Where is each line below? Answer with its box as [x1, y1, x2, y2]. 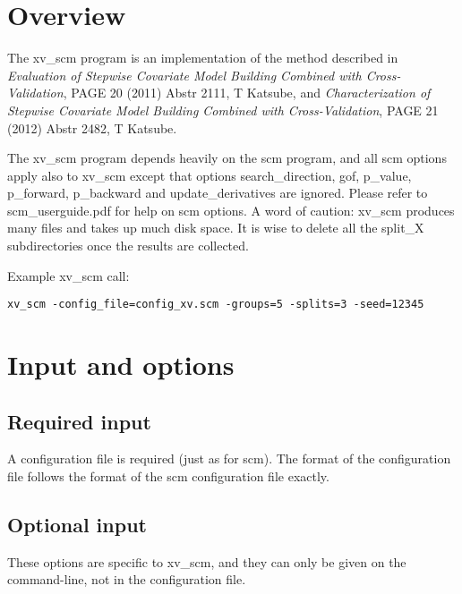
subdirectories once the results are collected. [7, 236, 249, 255]
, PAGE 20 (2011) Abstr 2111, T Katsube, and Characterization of [63, 83, 431, 102]
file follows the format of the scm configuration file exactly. [7, 467, 329, 486]
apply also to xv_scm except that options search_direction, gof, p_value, [7, 165, 412, 184]
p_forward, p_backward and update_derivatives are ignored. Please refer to [7, 183, 428, 202]
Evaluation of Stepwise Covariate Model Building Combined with [7, 65, 362, 84]
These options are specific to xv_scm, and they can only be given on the [7, 552, 406, 571]
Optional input [7, 511, 147, 539]
